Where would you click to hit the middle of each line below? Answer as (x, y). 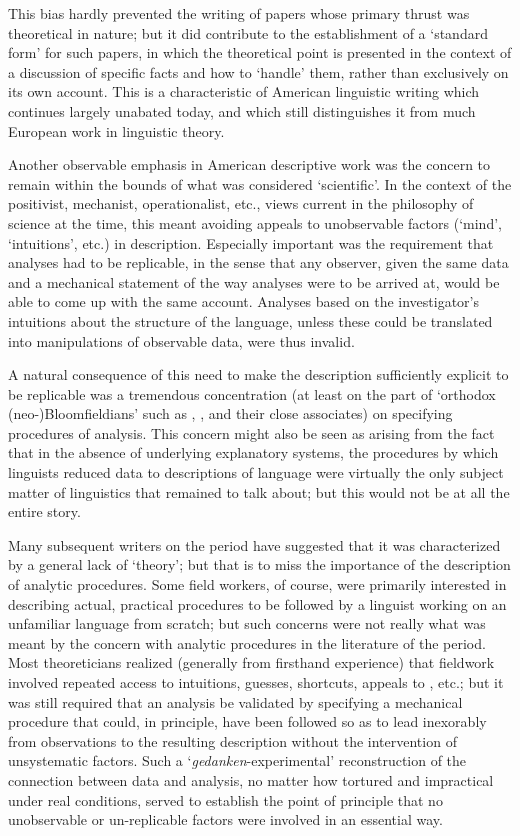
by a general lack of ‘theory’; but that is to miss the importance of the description (259, 564)
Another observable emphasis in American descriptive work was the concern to (249, 164)
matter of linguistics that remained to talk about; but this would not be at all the (259, 491)
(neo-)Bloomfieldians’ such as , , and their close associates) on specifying (230, 413)
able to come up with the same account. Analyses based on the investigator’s (244, 301)
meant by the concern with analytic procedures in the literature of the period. (247, 642)
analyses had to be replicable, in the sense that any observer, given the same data (258, 262)
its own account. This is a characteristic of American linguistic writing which (244, 91)
